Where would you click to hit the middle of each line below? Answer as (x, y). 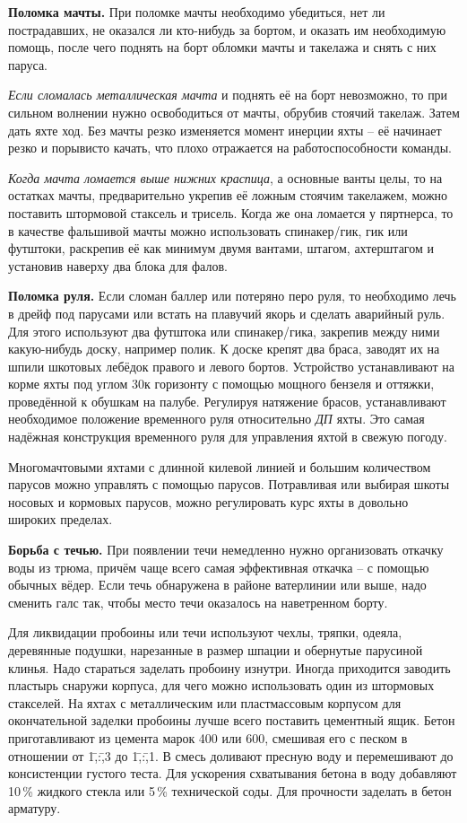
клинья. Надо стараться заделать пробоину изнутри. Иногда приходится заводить (229, 667)
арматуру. (35, 808)
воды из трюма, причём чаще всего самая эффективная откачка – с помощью (219, 567)
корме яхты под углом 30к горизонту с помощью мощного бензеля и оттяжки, (221, 384)
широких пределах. (61, 519)
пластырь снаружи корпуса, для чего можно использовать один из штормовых (221, 685)
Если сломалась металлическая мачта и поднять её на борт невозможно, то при (228, 95)
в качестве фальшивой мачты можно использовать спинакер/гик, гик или (208, 230)
